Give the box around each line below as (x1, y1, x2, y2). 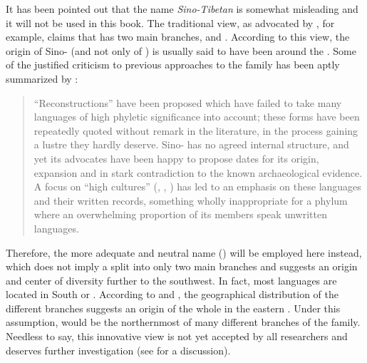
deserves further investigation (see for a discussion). (6, 342, 231, 357)
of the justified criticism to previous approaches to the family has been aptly (6, 57, 340, 72)
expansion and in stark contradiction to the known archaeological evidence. (33, 165, 363, 180)
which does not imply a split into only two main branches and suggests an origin (6, 259, 358, 274)
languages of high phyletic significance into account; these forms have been (33, 109, 360, 124)
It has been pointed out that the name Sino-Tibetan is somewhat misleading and (6, 1, 358, 16)
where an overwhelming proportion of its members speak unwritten (33, 207, 327, 222)
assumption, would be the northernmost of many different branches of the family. (6, 315, 361, 329)
